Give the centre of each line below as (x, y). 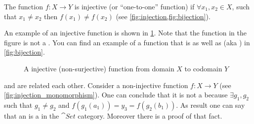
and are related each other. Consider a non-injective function (96, 85)
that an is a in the (32, 115)
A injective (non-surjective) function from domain (99, 68)
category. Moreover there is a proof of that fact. (150, 115)
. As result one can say (211, 105)
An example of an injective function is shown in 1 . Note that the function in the (125, 33)
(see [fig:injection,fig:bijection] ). (163, 16)
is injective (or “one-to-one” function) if (134, 6)
